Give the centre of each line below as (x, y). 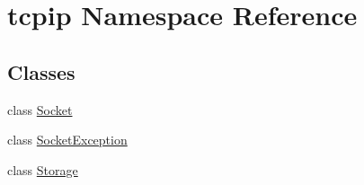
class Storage (43, 169)
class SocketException (67, 140)
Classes (41, 71)
